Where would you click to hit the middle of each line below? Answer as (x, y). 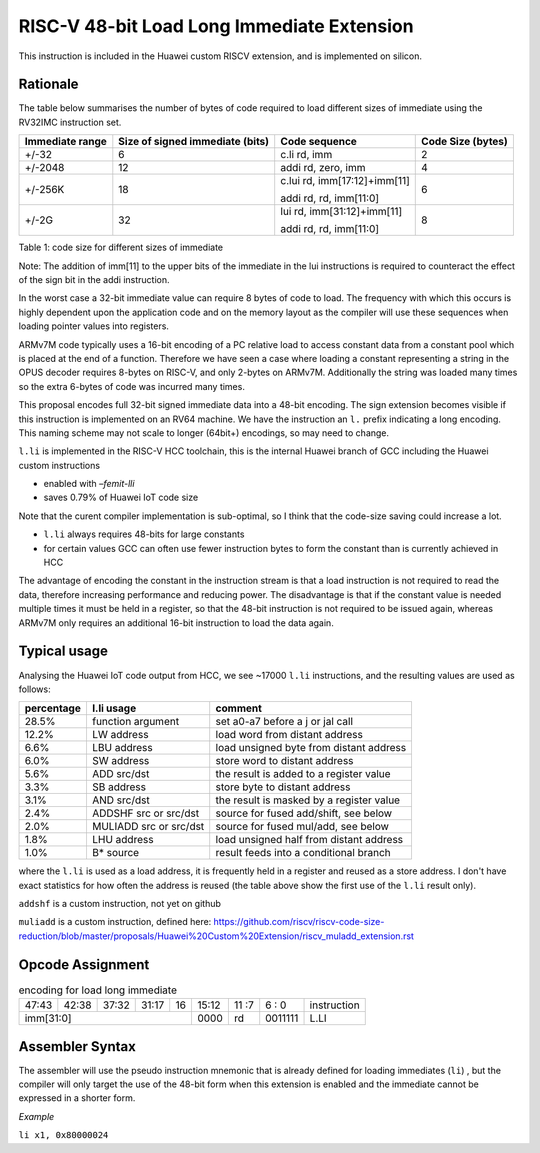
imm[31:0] (48, 1018)
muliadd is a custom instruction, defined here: (115, 922)
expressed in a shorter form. (77, 1098)
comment (238, 708)
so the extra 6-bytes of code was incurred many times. (131, 386)
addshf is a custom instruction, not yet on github (120, 904)
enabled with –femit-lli (89, 484)
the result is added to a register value (303, 774)
